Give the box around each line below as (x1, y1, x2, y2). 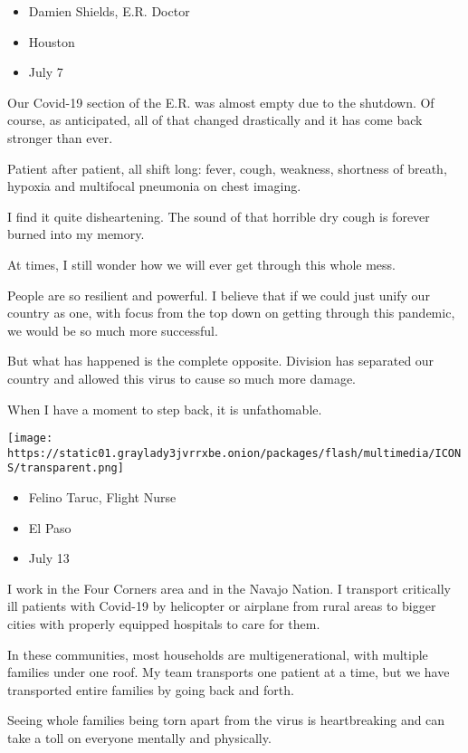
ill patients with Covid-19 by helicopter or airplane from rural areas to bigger (7, 596, 436, 615)
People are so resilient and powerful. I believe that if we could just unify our (7, 285, 430, 304)
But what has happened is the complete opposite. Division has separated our (7, 351, 435, 370)
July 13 (28, 548, 70, 567)
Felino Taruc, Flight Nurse (28, 488, 177, 507)
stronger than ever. (7, 128, 113, 147)
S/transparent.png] (7, 462, 124, 475)
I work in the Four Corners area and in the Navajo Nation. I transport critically (7, 578, 451, 597)
